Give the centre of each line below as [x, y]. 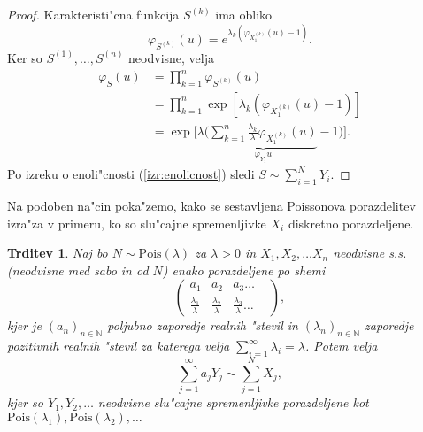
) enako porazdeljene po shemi [244, 270]
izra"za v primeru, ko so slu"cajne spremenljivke [137, 223]
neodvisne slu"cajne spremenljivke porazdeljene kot [233, 402]
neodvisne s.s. [370, 253]
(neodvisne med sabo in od [78, 270]
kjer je [24, 325]
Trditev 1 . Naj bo [58, 253]
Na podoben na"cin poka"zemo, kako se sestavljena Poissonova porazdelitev [211, 206]
